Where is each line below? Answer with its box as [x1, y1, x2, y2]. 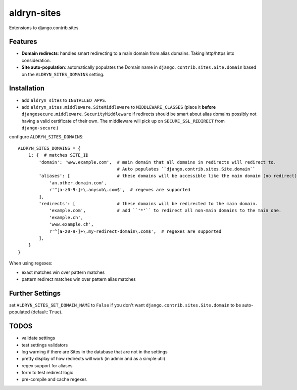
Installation [9, 84, 45, 92]
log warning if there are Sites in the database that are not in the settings [21, 348, 168, 354]
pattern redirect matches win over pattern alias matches [21, 276, 136, 282]
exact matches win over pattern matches [21, 269, 105, 275]
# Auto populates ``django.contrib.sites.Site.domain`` [117, 166, 256, 172]
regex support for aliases [21, 362, 73, 368]
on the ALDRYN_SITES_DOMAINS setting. [21, 71, 105, 77]
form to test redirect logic [21, 370, 74, 376]
